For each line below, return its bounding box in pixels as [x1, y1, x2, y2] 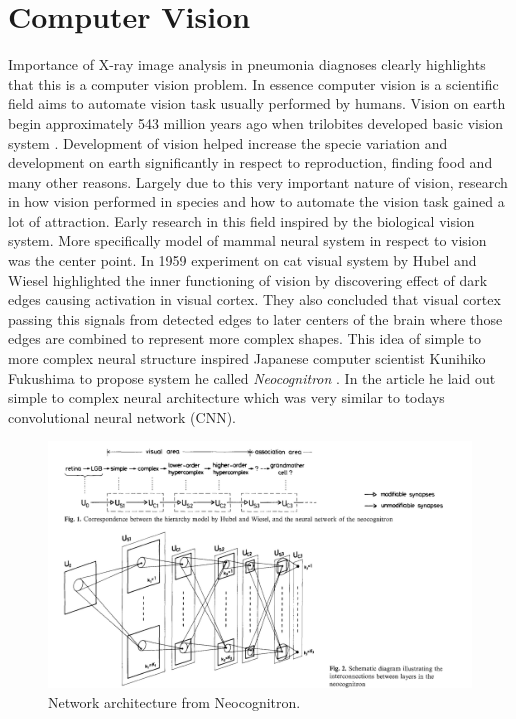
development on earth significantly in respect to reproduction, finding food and [8, 152, 493, 173]
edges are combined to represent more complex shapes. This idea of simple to [8, 328, 482, 349]
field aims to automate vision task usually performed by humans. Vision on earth [8, 93, 506, 114]
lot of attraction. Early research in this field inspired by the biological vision [8, 210, 475, 231]
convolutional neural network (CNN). [8, 406, 236, 427]
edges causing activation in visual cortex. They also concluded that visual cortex [8, 289, 501, 310]
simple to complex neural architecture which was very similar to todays [8, 387, 445, 408]
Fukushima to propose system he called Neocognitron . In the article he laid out [8, 367, 496, 388]
